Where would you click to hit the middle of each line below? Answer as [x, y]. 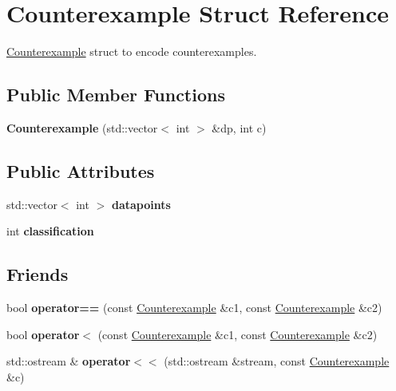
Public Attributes [81, 170]
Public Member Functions [116, 95]
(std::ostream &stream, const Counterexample [277, 361]
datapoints [141, 204]
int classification [50, 231]
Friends [38, 274]
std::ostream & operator [69, 361]
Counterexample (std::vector [82, 127]
